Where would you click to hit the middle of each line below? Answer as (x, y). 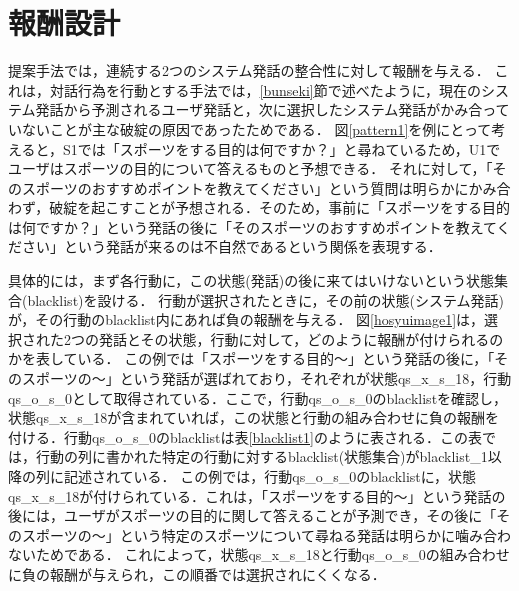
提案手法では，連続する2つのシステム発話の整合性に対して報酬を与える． (249, 70)
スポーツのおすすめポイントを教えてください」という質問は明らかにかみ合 (266, 187)
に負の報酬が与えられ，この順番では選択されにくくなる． (197, 573)
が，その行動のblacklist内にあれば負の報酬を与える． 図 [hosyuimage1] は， (246, 319)
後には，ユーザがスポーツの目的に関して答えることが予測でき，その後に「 (252, 515)
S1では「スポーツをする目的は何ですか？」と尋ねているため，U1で (282, 148)
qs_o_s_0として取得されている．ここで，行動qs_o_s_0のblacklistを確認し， (258, 397)
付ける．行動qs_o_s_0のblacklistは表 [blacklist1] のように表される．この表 (245, 436)
